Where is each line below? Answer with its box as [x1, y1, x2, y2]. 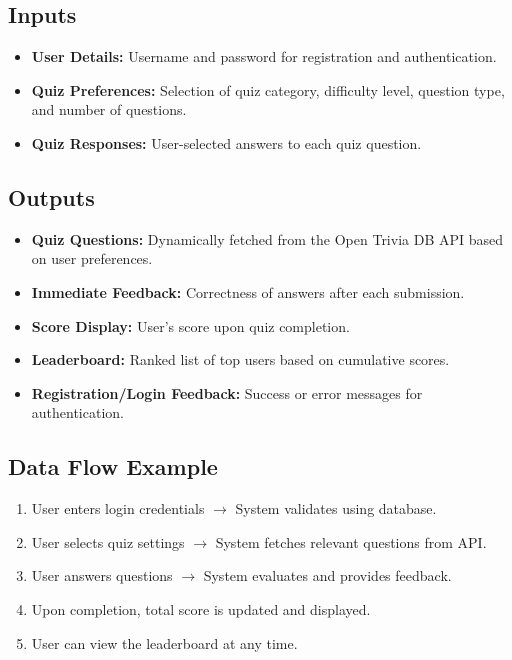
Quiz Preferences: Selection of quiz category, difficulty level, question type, [31, 79, 505, 100]
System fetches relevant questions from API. [215, 531, 487, 552]
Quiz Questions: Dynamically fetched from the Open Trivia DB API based [31, 228, 504, 249]
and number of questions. [31, 99, 187, 120]
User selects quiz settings [31, 531, 185, 552]
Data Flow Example [8, 451, 218, 482]
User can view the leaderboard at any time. [31, 632, 298, 653]
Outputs [8, 181, 95, 212]
